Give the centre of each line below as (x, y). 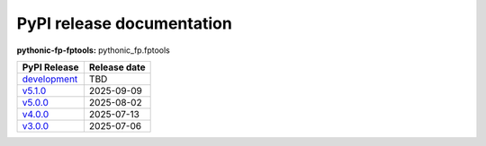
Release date (117, 67)
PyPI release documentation (125, 23)
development (50, 79)
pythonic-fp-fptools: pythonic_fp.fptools (93, 50)
